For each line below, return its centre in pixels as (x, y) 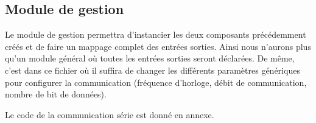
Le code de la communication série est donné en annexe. (110, 114)
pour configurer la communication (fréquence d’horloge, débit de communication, (156, 82)
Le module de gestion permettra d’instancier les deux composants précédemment (156, 34)
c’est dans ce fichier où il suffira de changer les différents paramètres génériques (153, 70)
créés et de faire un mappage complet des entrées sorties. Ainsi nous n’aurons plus (158, 46)
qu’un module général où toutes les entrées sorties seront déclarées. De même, (150, 58)
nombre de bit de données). (56, 94)
